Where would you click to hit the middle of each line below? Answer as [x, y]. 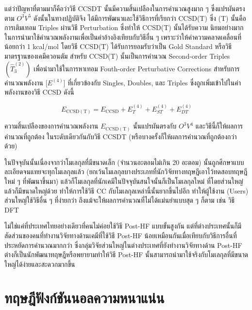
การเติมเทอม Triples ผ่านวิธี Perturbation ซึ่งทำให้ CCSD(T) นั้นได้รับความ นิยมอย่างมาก [124, 27]
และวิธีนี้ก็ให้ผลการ [219, 126]
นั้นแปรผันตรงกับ [155, 126]
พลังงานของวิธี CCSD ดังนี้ [39, 92]
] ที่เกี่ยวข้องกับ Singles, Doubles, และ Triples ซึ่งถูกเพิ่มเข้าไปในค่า [152, 82]
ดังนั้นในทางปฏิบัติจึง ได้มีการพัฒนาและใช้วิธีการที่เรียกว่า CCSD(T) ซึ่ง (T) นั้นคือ [140, 18]
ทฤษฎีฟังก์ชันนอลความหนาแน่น [84, 297]
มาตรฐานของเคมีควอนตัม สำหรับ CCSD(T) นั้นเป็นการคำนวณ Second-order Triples [117, 56]
